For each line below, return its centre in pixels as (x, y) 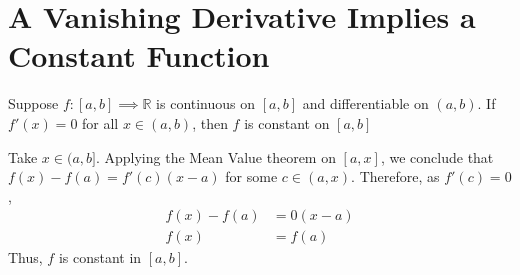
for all (100, 122)
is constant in (100, 257)
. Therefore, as (395, 176)
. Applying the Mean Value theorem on (215, 156)
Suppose (33, 103)
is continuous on (206, 103)
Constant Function (139, 55)
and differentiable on (365, 103)
